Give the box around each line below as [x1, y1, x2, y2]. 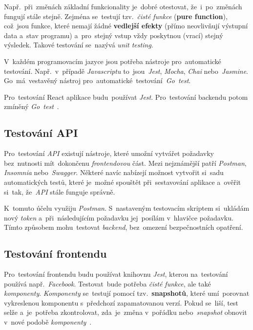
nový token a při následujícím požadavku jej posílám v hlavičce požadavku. [4, 212, 233, 222]
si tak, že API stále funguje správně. [4, 186, 115, 197]
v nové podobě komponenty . [4, 317, 92, 327]
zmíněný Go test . [4, 101, 59, 111]
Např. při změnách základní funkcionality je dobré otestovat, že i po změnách [4, 1, 242, 11]
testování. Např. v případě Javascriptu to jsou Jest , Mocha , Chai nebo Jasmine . [4, 66, 248, 76]
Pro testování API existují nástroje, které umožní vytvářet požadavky [4, 148, 214, 158]
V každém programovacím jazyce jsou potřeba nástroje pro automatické [4, 56, 221, 66]
